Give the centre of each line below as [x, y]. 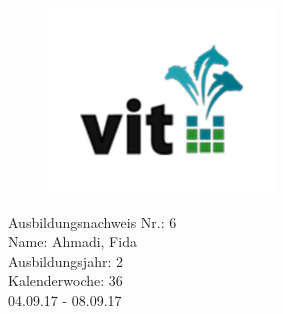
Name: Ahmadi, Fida [72, 241]
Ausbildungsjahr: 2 [65, 260]
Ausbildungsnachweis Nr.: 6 [92, 221]
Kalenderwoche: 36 [65, 280]
